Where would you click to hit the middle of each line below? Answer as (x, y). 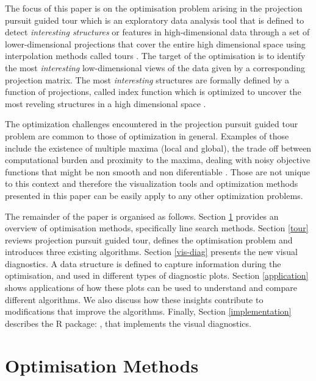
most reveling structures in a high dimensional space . (106, 103)
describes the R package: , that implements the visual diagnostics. (128, 323)
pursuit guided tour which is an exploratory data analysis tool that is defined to (155, 20)
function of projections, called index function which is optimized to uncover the (153, 92)
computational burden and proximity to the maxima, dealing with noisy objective (158, 160)
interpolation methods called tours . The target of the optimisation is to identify (155, 56)
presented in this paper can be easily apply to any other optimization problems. (154, 195)
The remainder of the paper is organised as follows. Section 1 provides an (142, 216)
